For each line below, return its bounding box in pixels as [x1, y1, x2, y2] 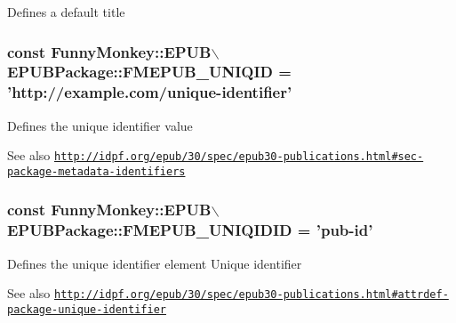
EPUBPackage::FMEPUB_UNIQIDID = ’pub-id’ [7, 219, 373, 241]
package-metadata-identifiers [7, 165, 186, 178]
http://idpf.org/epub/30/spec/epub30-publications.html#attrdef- [53, 288, 449, 302]
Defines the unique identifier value [7, 116, 193, 134]
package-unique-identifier [7, 303, 166, 316]
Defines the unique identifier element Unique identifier [7, 254, 302, 272]
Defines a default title [7, 3, 125, 20]
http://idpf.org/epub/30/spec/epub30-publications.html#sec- [53, 150, 424, 164]
